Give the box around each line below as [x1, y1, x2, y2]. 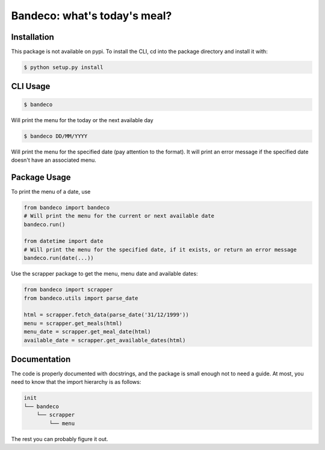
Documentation [11, 354, 71, 364]
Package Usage [11, 172, 72, 182]
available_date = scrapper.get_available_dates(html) [23, 337, 186, 344]
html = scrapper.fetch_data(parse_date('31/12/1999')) [23, 312, 189, 318]
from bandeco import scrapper [23, 286, 113, 293]
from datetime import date [23, 238, 104, 245]
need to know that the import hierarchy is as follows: [11, 378, 141, 386]
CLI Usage [11, 81, 51, 91]
